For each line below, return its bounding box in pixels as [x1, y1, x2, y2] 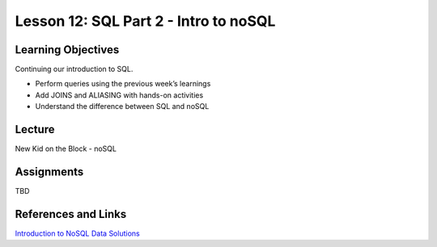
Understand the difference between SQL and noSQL [35, 102, 210, 111]
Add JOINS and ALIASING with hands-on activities [35, 90, 204, 100]
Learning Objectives [15, 43, 120, 57]
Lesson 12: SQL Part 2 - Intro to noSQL [15, 12, 276, 30]
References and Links [15, 207, 127, 221]
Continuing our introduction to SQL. [15, 65, 134, 74]
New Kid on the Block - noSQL [15, 144, 117, 153]
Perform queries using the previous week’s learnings [35, 79, 211, 89]
